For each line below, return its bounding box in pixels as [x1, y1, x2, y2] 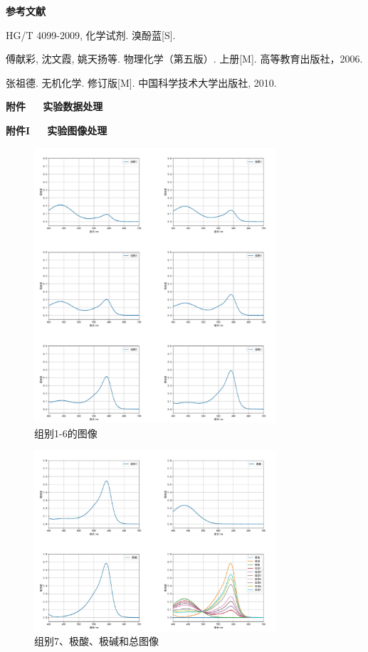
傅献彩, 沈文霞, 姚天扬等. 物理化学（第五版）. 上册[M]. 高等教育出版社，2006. [6, 51, 363, 66]
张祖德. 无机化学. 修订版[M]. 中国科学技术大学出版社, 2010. [6, 75, 277, 90]
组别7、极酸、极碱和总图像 [34, 634, 159, 648]
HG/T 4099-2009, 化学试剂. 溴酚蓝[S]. [6, 27, 176, 42]
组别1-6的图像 [34, 425, 98, 440]
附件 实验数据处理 [6, 99, 103, 114]
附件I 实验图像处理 [6, 122, 107, 137]
